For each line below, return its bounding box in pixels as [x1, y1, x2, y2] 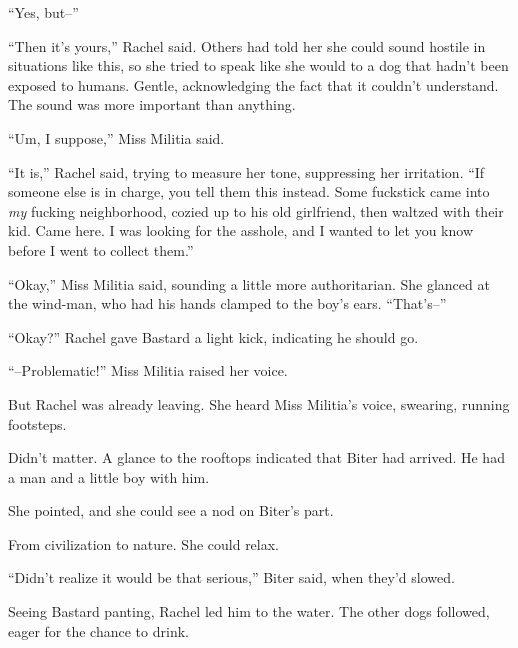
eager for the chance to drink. [8, 620, 189, 641]
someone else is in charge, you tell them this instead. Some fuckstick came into [8, 181, 490, 202]
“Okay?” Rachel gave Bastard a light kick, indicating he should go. [8, 326, 419, 347]
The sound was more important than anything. [8, 94, 296, 115]
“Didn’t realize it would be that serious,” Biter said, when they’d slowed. [8, 567, 455, 588]
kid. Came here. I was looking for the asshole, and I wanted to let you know [8, 220, 473, 241]
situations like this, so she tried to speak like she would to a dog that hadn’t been [8, 55, 509, 76]
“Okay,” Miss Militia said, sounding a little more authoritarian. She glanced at [8, 273, 490, 294]
